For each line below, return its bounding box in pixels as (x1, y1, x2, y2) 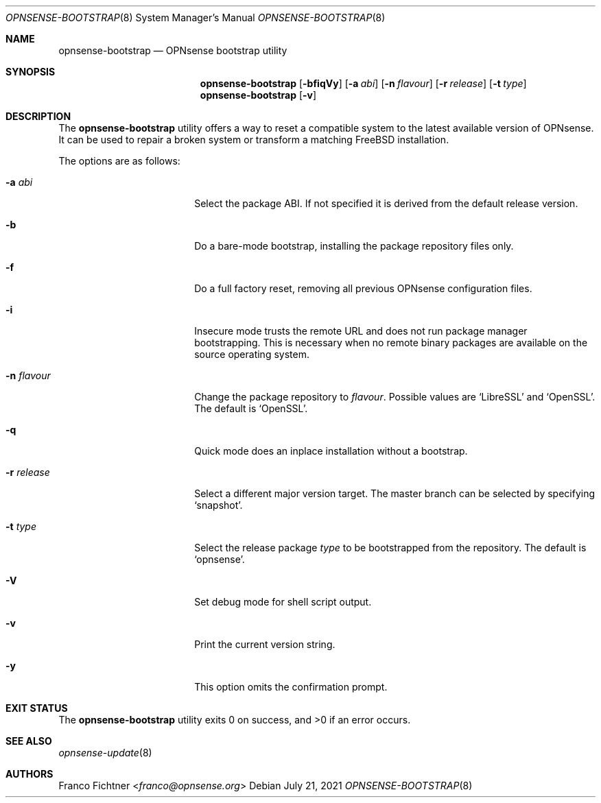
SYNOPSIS (5, 66, 56, 77)
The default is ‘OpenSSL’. (194, 403, 308, 414)
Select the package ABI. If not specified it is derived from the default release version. (194, 197, 578, 209)
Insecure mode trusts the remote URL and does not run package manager (194, 325, 528, 337)
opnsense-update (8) (58, 747, 152, 758)
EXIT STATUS (5, 702, 68, 714)
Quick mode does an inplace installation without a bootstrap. (194, 445, 468, 457)
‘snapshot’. (194, 499, 243, 511)
